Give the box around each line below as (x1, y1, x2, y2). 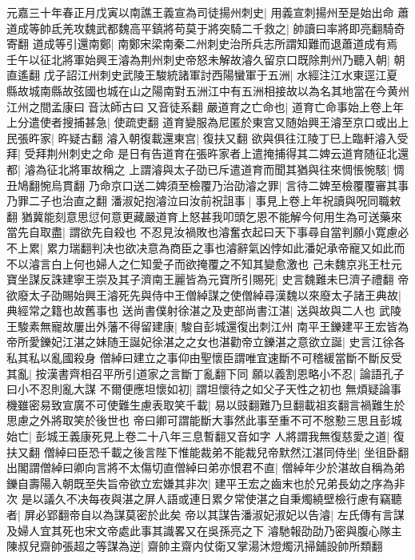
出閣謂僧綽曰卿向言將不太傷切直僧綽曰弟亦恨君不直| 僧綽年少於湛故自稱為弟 (6, 459, 405, 476)
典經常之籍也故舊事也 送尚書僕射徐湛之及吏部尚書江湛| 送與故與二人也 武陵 (6, 302, 401, 319)
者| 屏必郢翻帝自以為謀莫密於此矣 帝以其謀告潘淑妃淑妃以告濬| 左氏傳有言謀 (6, 506, 405, 522)
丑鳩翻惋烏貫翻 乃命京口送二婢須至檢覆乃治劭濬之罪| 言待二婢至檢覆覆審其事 (6, 176, 409, 193)
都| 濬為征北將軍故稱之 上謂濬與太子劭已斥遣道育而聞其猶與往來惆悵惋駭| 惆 (6, 160, 405, 177)
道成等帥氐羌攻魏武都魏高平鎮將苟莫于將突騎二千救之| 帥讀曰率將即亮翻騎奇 (6, 19, 405, 36)
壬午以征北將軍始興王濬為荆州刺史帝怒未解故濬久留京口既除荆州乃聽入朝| (6, 50, 390, 67)
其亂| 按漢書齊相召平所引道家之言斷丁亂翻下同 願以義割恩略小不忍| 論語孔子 (6, 365, 405, 381)
